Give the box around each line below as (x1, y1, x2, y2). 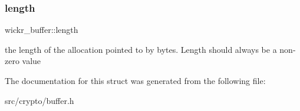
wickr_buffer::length (5, 23, 78, 36)
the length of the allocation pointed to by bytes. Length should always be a (5, 43, 277, 55)
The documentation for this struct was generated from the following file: (5, 75, 266, 86)
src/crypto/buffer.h (5, 94, 74, 106)
